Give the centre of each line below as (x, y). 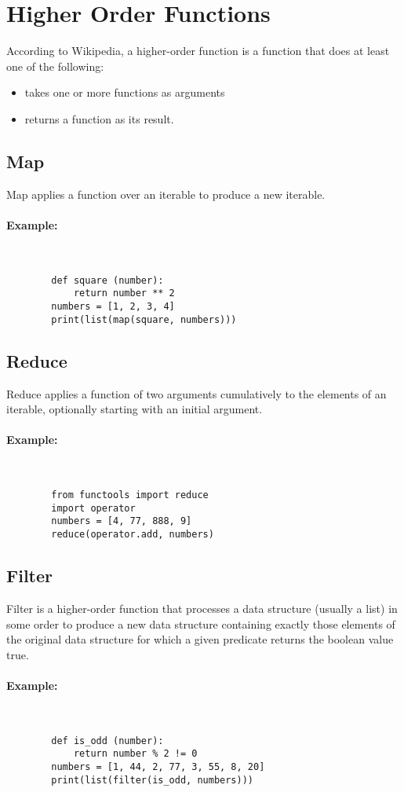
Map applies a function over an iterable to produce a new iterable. (166, 194)
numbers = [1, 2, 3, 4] (113, 306)
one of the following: (55, 66)
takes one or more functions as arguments (125, 92)
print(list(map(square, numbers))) (144, 319)
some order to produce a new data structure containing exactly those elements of (201, 623)
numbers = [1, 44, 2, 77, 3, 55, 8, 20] (158, 767)
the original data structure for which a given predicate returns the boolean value (200, 639)
